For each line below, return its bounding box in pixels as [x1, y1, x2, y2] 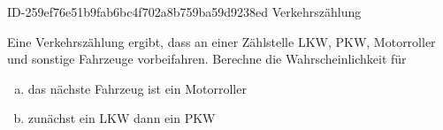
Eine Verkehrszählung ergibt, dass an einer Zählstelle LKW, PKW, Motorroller [7, 32, 436, 50]
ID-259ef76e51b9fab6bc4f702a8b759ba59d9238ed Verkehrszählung [7, 3, 362, 20]
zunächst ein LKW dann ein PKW [27, 109, 216, 127]
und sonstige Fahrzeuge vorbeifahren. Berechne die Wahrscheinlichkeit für [7, 50, 407, 68]
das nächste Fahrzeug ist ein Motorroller [27, 79, 247, 97]
